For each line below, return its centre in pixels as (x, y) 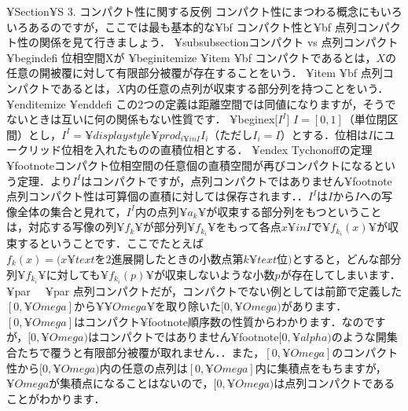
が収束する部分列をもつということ (294, 211)
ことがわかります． (56, 398)
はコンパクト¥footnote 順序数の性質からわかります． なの (219, 321)
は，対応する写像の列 (61, 227)
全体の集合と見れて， (72, 211)
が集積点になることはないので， (131, 383)
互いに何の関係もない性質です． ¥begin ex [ (169, 119)
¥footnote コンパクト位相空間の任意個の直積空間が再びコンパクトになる (190, 165)
